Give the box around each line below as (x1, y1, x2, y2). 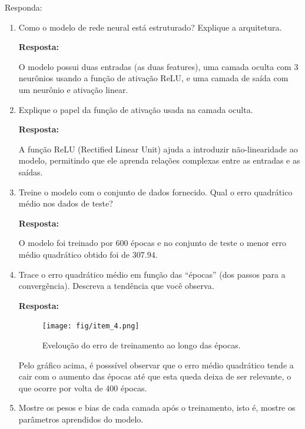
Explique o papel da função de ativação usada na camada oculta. (18, 103, 253, 115)
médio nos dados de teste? (18, 197, 113, 209)
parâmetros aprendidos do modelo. (18, 413, 144, 425)
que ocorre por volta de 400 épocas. (18, 381, 147, 394)
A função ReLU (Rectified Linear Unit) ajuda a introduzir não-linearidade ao (18, 142, 298, 155)
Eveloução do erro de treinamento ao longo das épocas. (42, 338, 241, 351)
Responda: (5, 1, 42, 13)
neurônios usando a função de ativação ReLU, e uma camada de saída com (18, 72, 289, 84)
